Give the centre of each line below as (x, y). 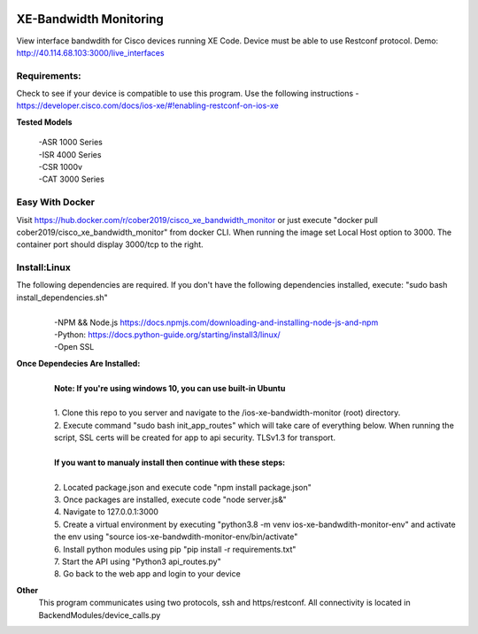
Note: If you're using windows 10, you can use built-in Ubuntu (170, 388)
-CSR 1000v (61, 167)
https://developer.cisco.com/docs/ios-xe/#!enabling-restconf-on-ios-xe (147, 105)
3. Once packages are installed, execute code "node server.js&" (170, 499)
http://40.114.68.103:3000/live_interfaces (90, 52)
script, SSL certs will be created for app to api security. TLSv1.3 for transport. (195, 437)
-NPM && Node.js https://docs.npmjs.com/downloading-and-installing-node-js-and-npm (216, 322)
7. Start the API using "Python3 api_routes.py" (138, 561)
